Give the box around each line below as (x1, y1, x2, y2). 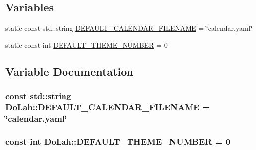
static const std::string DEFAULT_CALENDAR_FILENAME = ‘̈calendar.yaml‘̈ (5, 23, 253, 33)
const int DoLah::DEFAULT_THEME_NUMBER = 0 (5, 135, 231, 147)
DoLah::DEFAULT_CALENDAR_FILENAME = (5, 101, 210, 113)
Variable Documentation (5, 63, 133, 79)
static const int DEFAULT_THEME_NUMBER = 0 (5, 39, 168, 50)
